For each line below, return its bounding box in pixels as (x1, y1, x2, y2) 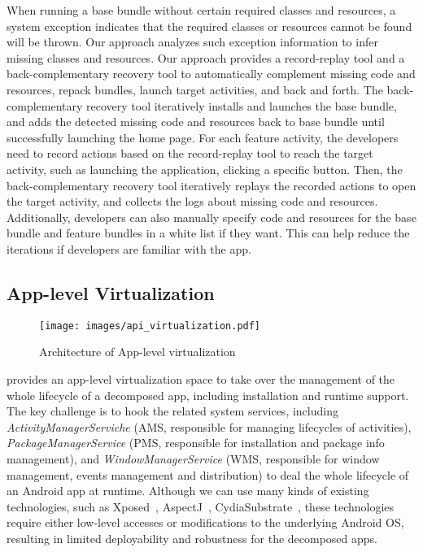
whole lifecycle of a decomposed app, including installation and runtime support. (7, 386, 409, 403)
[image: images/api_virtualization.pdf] (39, 319, 261, 332)
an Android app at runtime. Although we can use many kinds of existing (7, 482, 369, 499)
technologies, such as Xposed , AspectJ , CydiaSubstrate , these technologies (7, 498, 395, 515)
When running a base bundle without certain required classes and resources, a (7, 2, 396, 18)
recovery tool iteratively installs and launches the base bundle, (86, 97, 397, 114)
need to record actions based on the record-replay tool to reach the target (7, 145, 373, 162)
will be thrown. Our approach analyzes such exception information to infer (7, 33, 378, 50)
